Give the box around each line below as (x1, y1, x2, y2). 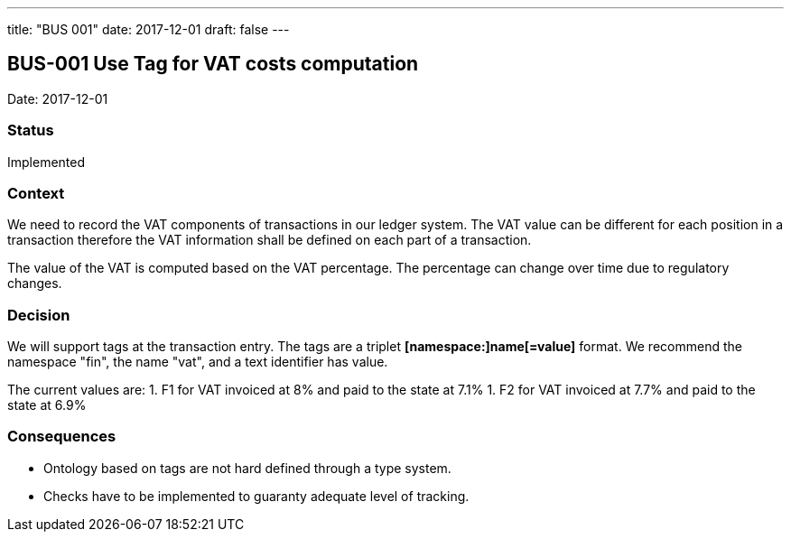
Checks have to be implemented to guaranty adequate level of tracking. (43, 488, 470, 504)
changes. (7, 275, 62, 292)
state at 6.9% (7, 397, 87, 414)
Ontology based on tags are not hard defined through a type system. (43, 460, 451, 476)
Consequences (7, 427, 116, 446)
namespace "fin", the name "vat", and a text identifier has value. (7, 354, 388, 370)
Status (7, 121, 54, 140)
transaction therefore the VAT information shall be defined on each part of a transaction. (7, 232, 532, 248)
